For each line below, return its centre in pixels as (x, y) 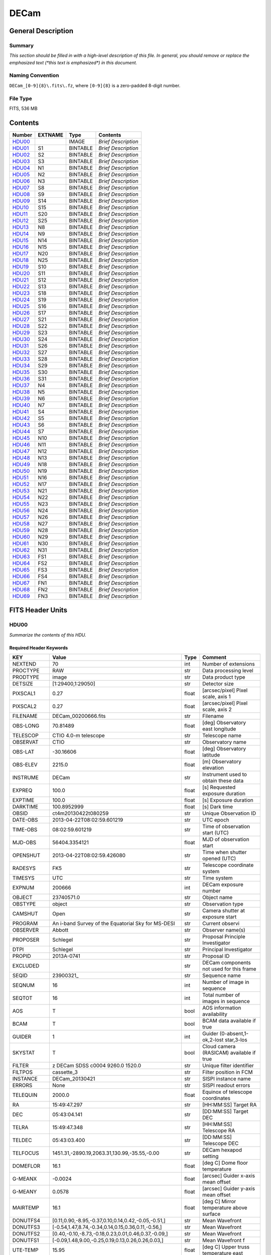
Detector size (218, 684)
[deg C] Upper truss (226, 1247)
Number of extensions (229, 664)
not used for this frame (229, 969)
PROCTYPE (26, 671)
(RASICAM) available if (229, 1053)
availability (215, 1014)
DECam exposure (223, 885)
